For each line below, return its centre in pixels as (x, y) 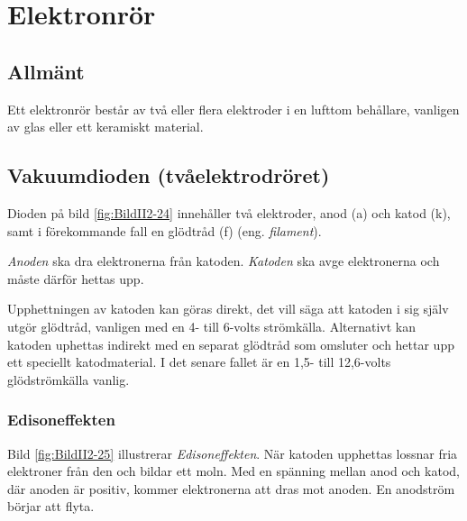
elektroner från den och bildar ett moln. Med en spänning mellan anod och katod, (233, 471)
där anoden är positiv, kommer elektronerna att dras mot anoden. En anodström (231, 488)
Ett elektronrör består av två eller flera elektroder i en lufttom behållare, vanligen (233, 109)
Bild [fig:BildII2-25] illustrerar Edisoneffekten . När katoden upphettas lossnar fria (233, 453)
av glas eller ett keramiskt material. (105, 127)
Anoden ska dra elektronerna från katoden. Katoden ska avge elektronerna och (224, 261)
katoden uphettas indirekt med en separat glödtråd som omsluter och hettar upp (231, 344)
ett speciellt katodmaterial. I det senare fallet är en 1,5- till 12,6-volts (199, 362)
